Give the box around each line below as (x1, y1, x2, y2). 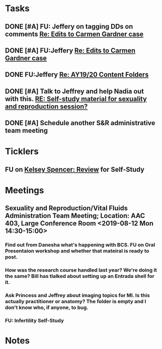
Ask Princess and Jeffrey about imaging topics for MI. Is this (5, 292, 150, 299)
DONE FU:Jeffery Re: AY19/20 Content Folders (5, 71, 149, 79)
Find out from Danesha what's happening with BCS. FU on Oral (5, 241, 155, 248)
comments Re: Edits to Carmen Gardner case (5, 30, 144, 38)
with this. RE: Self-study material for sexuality (5, 94, 147, 103)
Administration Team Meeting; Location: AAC (5, 212, 146, 220)
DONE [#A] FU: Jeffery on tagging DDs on (5, 22, 133, 31)
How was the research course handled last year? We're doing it (5, 267, 157, 274)
